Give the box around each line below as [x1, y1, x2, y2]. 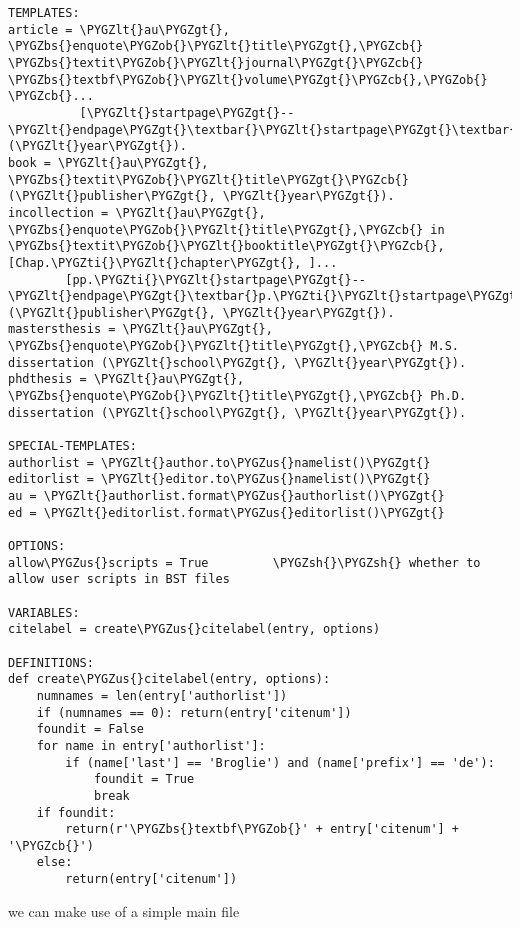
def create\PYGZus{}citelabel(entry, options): [8, 672, 331, 687]
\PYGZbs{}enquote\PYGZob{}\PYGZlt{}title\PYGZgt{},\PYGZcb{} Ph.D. [8, 389, 467, 404]
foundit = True [93, 772, 195, 787]
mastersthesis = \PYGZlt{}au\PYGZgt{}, [8, 322, 273, 337]
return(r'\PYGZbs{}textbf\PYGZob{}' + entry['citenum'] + [65, 822, 460, 837]
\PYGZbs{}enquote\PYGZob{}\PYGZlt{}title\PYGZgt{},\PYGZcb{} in [8, 222, 445, 237]
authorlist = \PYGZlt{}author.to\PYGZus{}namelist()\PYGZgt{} [8, 455, 431, 470]
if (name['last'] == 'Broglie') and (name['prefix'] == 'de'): [65, 755, 495, 770]
